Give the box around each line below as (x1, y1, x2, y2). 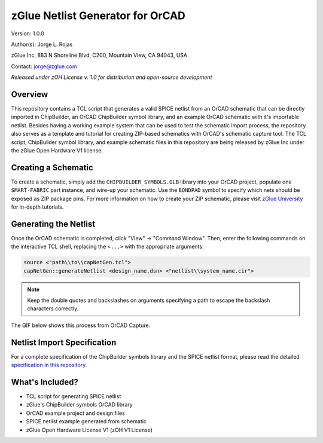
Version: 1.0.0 (11, 30, 45, 37)
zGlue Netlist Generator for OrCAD (11, 9, 185, 22)
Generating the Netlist (11, 219, 96, 229)
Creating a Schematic (11, 162, 94, 173)
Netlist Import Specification (11, 337, 117, 347)
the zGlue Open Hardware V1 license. (11, 146, 103, 154)
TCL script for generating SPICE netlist (26, 393, 121, 400)
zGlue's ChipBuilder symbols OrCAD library (26, 401, 133, 408)
